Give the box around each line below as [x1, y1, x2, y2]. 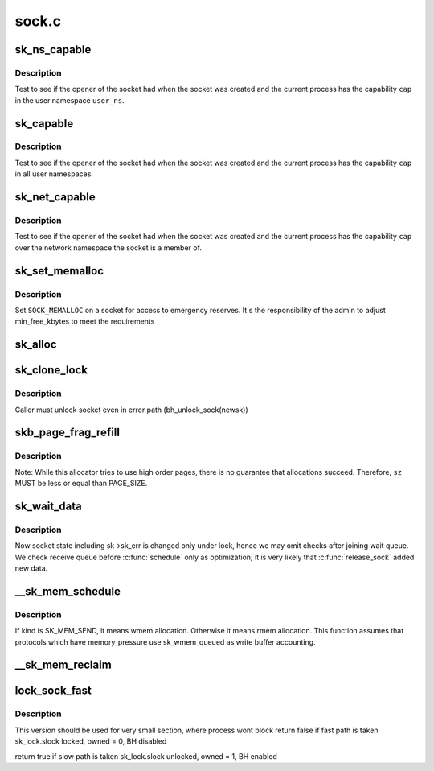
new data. [14, 563, 48, 573]
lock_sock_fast [14, 684, 92, 698]
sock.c [14, 12, 62, 30]
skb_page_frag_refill [14, 426, 121, 439]
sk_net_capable [14, 190, 96, 204]
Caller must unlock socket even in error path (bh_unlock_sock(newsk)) [14, 405, 248, 414]
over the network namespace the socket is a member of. [14, 242, 203, 253]
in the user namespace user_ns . [14, 95, 125, 105]
